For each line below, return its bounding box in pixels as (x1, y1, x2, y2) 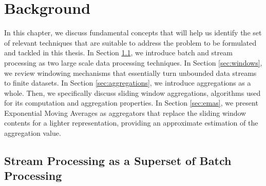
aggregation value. (4, 128, 61, 138)
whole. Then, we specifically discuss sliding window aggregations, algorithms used (4, 87, 261, 98)
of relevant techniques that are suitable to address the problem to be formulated (4, 37, 257, 48)
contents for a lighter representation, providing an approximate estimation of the (4, 117, 258, 128)
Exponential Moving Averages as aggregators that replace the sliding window (4, 107, 246, 118)
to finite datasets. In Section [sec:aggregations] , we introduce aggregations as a (4, 77, 251, 88)
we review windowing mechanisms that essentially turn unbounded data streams (4, 67, 257, 78)
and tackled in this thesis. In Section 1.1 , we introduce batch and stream (4, 47, 233, 58)
